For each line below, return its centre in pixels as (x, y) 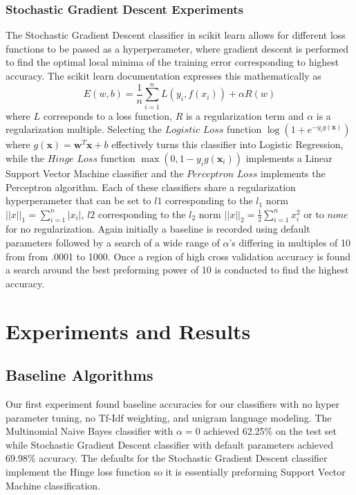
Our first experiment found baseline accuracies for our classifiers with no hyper (173, 404)
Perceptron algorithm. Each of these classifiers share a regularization (151, 187)
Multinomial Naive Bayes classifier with (90, 431)
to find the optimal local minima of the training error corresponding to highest (172, 62)
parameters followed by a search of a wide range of (113, 243)
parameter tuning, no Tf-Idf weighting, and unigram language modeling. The (169, 417)
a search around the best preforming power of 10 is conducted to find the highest (177, 270)
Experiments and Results (128, 331)
